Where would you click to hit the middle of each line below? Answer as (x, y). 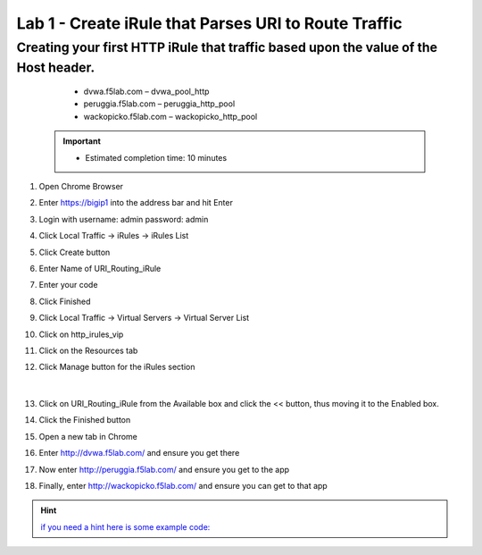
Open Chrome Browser (81, 186)
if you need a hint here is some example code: (125, 526)
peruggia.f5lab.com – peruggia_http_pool (159, 104)
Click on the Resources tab (88, 350)
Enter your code (68, 285)
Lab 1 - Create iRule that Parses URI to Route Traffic (209, 23)
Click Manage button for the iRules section (117, 367)
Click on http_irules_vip (81, 334)
